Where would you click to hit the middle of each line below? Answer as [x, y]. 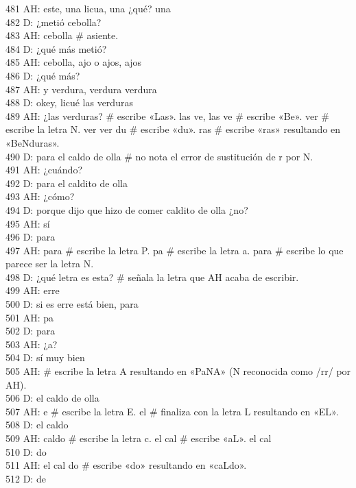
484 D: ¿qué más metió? [56, 48]
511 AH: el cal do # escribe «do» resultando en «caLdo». [126, 465]
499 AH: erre [33, 290]
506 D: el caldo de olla [52, 398]
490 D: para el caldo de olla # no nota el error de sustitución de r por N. [159, 156]
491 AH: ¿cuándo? [44, 170]
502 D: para [31, 331]
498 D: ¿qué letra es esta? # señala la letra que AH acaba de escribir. [152, 277]
